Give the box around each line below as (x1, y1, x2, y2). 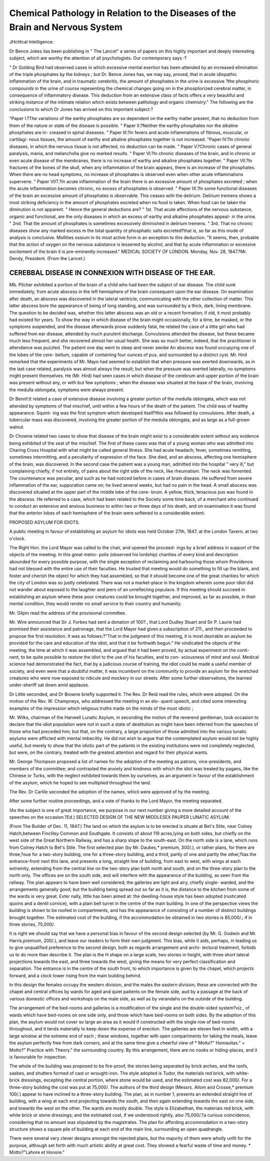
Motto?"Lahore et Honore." (9, 1149, 65, 1155)
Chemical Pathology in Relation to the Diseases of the (9, 8, 236, 19)
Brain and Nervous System (9, 22, 122, 33)
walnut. (9, 424, 24, 430)
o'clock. (9, 535, 26, 541)
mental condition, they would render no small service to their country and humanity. (9, 601, 182, 607)
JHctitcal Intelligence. (9, 39, 54, 45)
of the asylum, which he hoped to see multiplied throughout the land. (9, 779, 151, 785)
